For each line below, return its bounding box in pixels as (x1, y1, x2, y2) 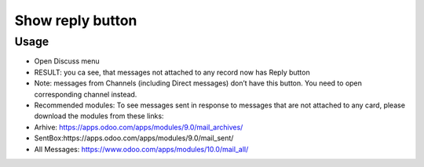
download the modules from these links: (34, 111, 164, 121)
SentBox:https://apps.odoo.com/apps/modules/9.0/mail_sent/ (34, 133, 234, 143)
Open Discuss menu (34, 56, 100, 66)
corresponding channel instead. (34, 89, 137, 99)
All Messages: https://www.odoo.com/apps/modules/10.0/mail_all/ (34, 144, 249, 154)
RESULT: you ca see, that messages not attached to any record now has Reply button (34, 67, 310, 77)
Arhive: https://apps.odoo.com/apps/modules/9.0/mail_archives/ (34, 122, 243, 132)
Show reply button (14, 12, 137, 29)
